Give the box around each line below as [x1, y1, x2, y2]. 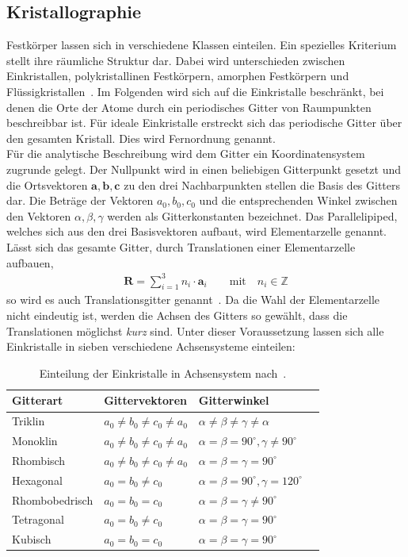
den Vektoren [6, 207, 71, 224]
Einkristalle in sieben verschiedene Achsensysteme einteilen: [6, 338, 296, 355]
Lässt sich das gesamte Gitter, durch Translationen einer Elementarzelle [6, 238, 356, 255]
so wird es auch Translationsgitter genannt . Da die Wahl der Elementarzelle [6, 291, 380, 308]
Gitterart [12, 392, 63, 409]
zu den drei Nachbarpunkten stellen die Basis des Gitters [124, 176, 401, 193]
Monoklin [12, 432, 58, 449]
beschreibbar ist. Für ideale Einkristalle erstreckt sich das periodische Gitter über [6, 114, 402, 131]
